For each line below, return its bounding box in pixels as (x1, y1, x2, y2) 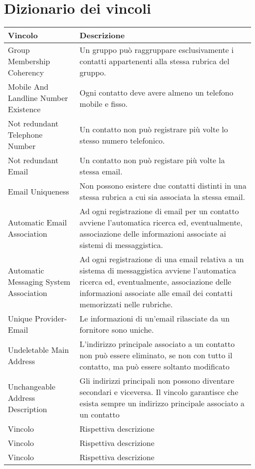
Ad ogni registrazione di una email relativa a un (79, 253, 244, 265)
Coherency (8, 67, 44, 78)
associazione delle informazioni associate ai (79, 228, 226, 240)
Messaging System (8, 276, 71, 288)
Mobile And (8, 81, 49, 93)
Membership (8, 55, 50, 67)
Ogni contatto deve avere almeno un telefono (79, 86, 233, 98)
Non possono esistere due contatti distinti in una (79, 180, 247, 192)
